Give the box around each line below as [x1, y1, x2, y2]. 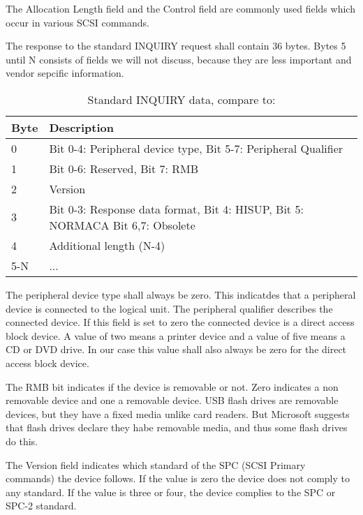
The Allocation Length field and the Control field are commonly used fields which [6, 1, 355, 15]
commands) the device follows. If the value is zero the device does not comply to [6, 471, 350, 486]
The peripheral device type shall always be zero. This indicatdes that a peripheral [6, 287, 356, 301]
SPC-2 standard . [6, 498, 77, 513]
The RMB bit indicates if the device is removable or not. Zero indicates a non [6, 379, 339, 394]
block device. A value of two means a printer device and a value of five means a [6, 328, 346, 343]
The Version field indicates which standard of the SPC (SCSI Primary [6, 457, 306, 472]
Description [49, 119, 114, 135]
